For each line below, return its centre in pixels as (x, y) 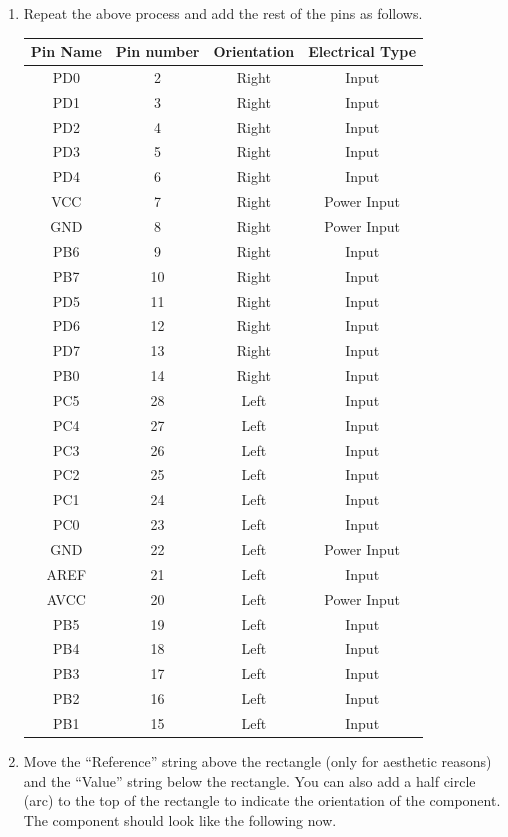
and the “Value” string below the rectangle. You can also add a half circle (249, 780)
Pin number (157, 51)
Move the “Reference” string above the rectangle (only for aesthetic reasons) (257, 760)
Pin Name (66, 51)
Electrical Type (362, 51)
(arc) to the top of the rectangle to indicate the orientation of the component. (262, 800)
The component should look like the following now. (180, 819)
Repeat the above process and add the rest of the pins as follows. (223, 13)
